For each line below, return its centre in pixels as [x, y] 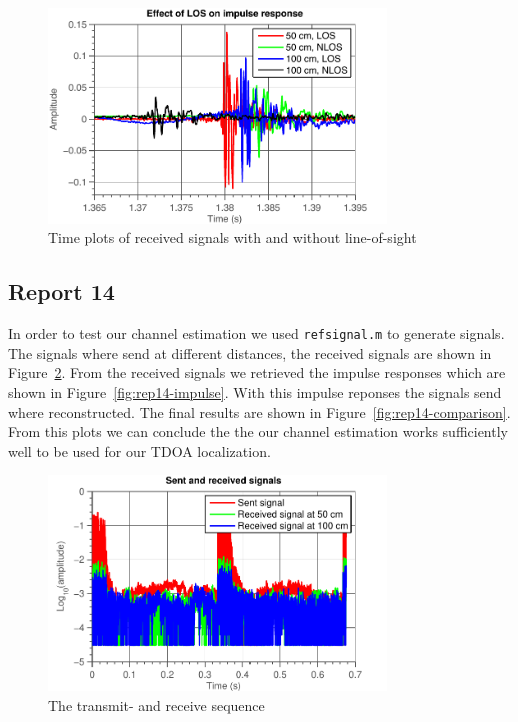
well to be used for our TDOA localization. [139, 450]
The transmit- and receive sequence [156, 704]
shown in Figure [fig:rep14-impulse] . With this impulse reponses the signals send [255, 392]
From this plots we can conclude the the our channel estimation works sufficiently [258, 431]
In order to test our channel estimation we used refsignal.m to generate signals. [256, 333]
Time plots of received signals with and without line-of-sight [232, 237]
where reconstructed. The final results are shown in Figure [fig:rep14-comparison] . [259, 411]
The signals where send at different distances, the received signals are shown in [250, 352]
